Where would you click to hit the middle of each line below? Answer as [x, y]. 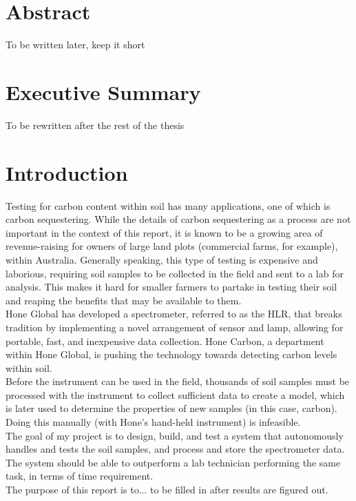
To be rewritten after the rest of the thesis [95, 125]
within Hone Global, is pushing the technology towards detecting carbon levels [171, 354]
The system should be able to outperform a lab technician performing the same [173, 462]
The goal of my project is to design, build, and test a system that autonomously [175, 435]
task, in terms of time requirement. [80, 476]
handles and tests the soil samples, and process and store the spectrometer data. [175, 449]
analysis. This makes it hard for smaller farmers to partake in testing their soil [171, 287]
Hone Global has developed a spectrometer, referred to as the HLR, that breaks [174, 314]
